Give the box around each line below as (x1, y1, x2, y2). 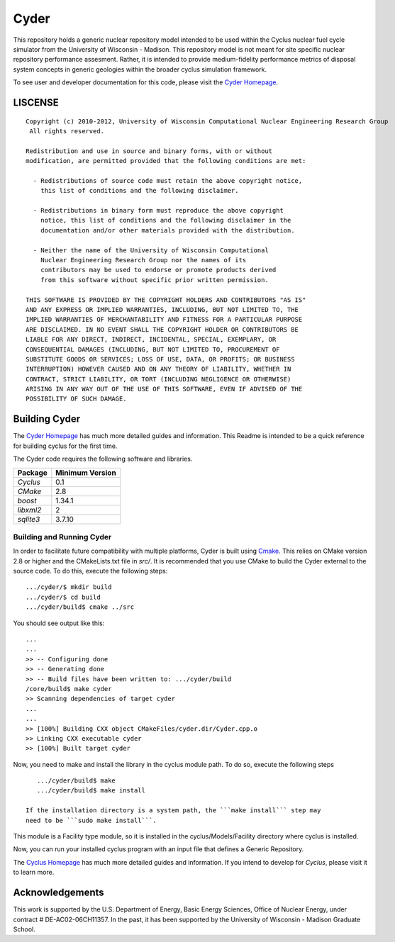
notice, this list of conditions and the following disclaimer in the (40, 216, 291, 225)
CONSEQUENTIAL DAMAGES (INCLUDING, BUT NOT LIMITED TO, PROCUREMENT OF (26, 345, 280, 354)
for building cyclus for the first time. (13, 442, 118, 450)
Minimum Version (55, 468, 116, 478)
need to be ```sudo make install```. (26, 816, 157, 824)
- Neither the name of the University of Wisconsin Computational (33, 246, 269, 254)
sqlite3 (17, 514, 40, 524)
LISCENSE (13, 96, 60, 108)
